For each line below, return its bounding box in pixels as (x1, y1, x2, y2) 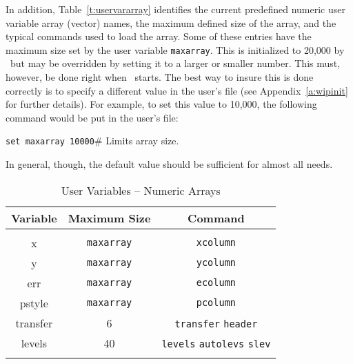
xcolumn (196, 237, 236, 249)
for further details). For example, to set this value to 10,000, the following (6, 97, 317, 111)
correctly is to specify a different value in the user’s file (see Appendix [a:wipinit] (6, 83, 348, 97)
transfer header (174, 318, 258, 329)
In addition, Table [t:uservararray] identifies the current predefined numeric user (6, 2, 345, 16)
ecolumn (196, 277, 236, 289)
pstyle (19, 294, 48, 311)
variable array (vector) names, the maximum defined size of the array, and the (6, 15, 336, 30)
